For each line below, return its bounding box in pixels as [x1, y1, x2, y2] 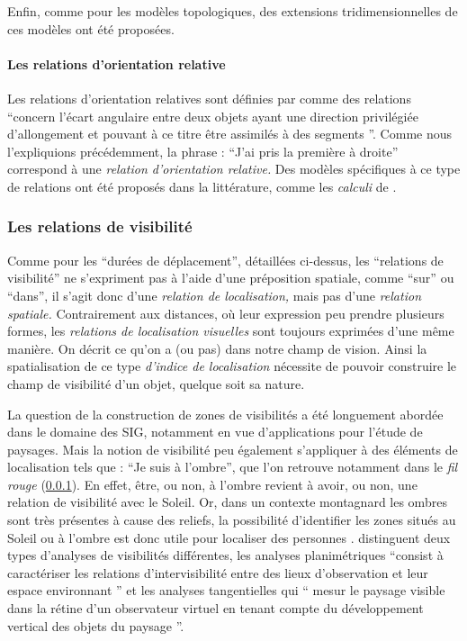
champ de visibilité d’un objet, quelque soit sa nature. [7, 374, 305, 393]
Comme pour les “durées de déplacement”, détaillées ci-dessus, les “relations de [7, 250, 444, 269]
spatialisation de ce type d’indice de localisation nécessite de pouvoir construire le [7, 357, 457, 375]
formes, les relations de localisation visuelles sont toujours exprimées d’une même [7, 321, 454, 340]
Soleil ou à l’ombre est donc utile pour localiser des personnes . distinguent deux [7, 528, 451, 546]
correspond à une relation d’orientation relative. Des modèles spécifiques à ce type [7, 159, 461, 178]
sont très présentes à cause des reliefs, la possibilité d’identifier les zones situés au [7, 510, 456, 529]
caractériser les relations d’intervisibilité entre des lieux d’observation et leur [7, 563, 428, 582]
